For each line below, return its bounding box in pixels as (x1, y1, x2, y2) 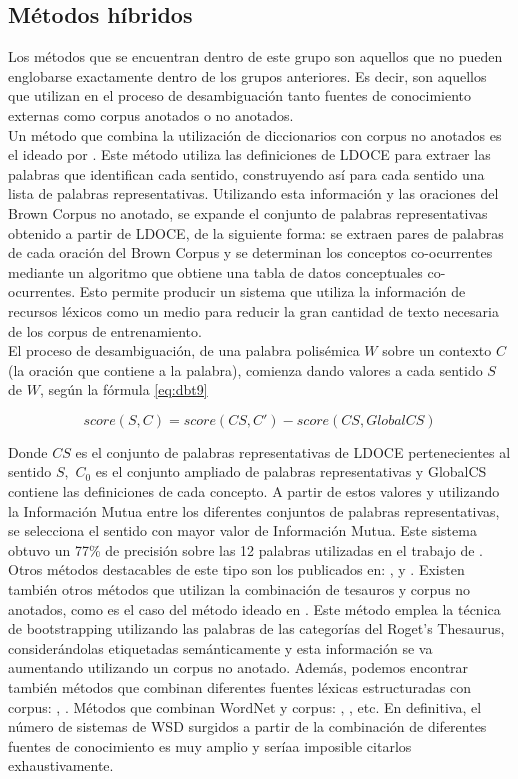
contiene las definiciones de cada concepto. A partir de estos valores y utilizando (8, 481, 500, 502)
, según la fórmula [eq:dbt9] (39, 379, 208, 400)
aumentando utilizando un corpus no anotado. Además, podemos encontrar (8, 657, 469, 678)
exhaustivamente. (8, 755, 114, 776)
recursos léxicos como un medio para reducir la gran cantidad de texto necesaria (8, 300, 499, 321)
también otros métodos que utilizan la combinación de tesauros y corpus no (8, 579, 471, 600)
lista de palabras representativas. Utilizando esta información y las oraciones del (8, 183, 499, 204)
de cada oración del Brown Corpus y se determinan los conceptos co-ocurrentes (8, 242, 493, 263)
